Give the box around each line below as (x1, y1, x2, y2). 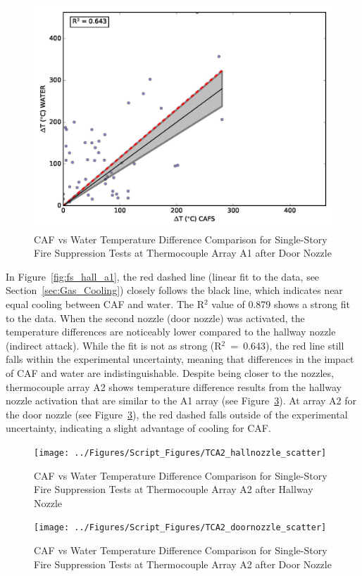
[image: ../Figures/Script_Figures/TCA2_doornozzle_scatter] (34, 523, 327, 533)
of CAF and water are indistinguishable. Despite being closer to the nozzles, (6, 365, 334, 380)
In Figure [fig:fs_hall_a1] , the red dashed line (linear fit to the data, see (6, 269, 320, 283)
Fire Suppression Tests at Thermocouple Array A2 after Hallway (34, 482, 313, 497)
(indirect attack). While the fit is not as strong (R (6, 338, 222, 352)
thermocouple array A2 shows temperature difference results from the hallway (6, 379, 342, 394)
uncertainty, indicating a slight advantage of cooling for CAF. (6, 421, 271, 435)
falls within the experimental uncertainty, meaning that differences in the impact (6, 352, 354, 366)
